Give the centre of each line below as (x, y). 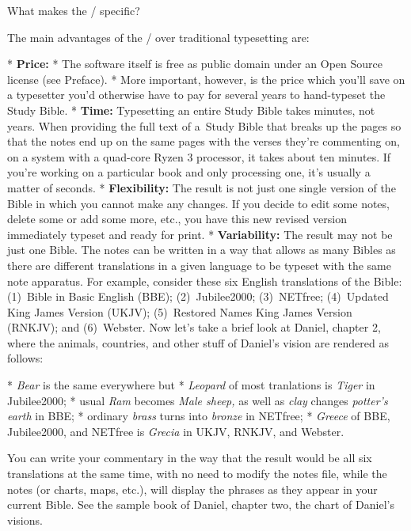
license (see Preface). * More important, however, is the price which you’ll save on (206, 79)
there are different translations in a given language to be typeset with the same (199, 265)
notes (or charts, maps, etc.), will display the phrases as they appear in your (192, 489)
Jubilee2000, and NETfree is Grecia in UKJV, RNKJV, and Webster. (176, 431)
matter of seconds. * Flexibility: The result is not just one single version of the (202, 187)
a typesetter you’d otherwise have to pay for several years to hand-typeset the (196, 95)
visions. (25, 520)
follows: (25, 358)
